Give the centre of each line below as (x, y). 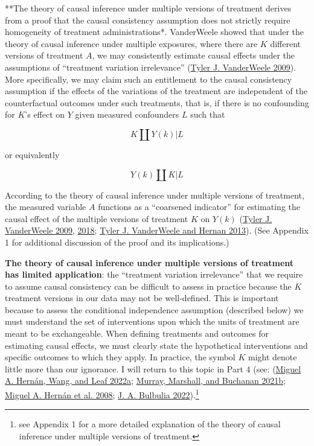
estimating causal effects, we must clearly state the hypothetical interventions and (156, 345)
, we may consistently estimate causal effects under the (194, 55)
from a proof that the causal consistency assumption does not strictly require (148, 20)
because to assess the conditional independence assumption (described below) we (154, 309)
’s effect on (45, 114)
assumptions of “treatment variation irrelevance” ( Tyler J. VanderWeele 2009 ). (151, 67)
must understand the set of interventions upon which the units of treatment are (152, 321)
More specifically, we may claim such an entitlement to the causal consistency (149, 79)
